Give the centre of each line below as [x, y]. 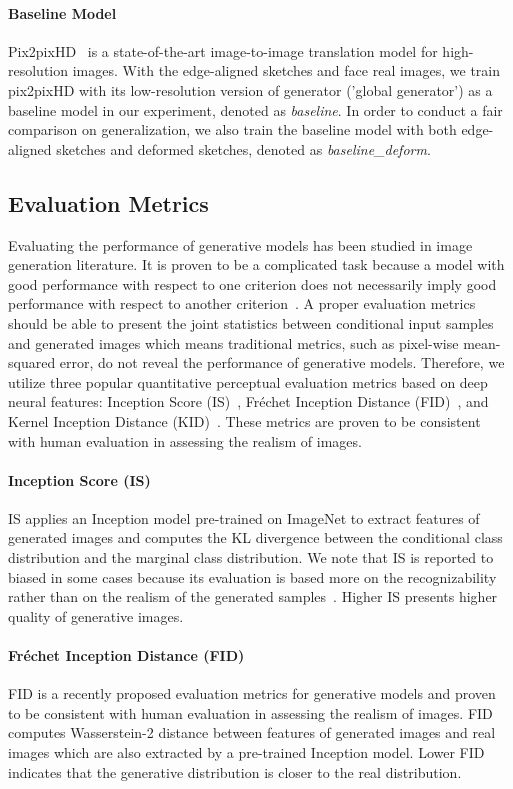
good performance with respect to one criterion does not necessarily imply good [252, 283]
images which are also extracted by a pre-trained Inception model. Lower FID [246, 752]
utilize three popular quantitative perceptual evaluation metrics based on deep [248, 381]
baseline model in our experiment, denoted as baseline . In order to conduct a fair [255, 109]
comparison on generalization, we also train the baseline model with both [232, 129]
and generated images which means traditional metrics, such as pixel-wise [233, 342]
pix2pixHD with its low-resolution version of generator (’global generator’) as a [250, 89]
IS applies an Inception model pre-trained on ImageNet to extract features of [244, 517]
